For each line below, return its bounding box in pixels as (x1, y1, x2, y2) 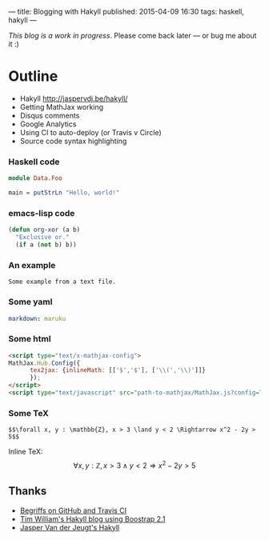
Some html (8, 334, 51, 345)
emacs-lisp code (8, 207, 75, 218)
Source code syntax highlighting (19, 136, 127, 146)
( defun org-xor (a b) (8, 226, 81, 234)
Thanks (8, 484, 47, 498)
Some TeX (8, 407, 50, 418)
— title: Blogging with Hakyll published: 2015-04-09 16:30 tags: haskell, (8, 7, 244, 16)
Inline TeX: (8, 447, 43, 457)
